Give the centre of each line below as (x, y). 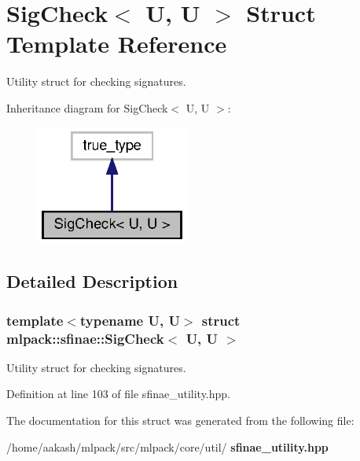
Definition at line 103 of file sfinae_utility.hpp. (118, 394)
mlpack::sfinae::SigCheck (85, 338)
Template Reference (117, 44)
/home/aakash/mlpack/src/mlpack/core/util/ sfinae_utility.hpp (167, 446)
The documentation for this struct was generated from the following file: (180, 420)
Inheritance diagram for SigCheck (87, 107)
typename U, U (130, 320)
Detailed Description (92, 281)
